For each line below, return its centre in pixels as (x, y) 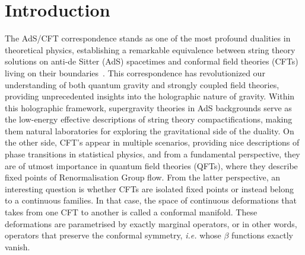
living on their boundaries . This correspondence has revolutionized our (135, 72)
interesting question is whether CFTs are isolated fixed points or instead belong (150, 188)
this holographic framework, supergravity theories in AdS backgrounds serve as (148, 107)
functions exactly (263, 235)
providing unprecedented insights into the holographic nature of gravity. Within (150, 96)
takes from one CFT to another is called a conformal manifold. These (131, 212)
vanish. (18, 246)
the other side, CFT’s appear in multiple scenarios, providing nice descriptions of (152, 142)
